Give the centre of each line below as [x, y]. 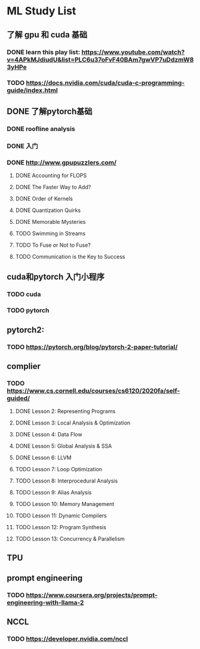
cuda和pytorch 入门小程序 [56, 277]
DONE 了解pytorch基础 [50, 111]
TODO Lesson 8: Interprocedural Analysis [67, 481]
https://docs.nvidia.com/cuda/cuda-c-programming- [105, 83]
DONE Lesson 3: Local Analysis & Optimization [73, 423]
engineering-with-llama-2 [45, 602]
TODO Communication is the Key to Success [70, 256]
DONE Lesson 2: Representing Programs [65, 411]
